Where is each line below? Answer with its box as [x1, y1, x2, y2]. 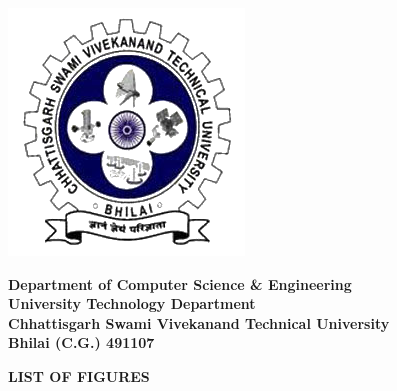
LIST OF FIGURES [8, 365, 150, 386]
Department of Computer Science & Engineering [8, 273, 352, 294]
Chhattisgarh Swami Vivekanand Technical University [8, 312, 390, 333]
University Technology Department [8, 293, 256, 314]
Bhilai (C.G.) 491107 [8, 332, 155, 353]
